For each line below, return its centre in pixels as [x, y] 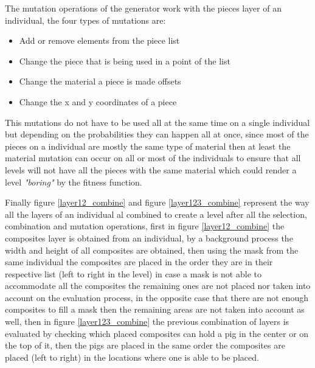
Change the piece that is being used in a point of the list [125, 61]
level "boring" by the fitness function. [74, 182]
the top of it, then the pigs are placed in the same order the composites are [145, 345]
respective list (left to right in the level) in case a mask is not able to [133, 273]
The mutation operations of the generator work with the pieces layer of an [143, 8]
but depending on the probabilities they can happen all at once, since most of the [157, 134]
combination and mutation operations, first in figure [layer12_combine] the [145, 226]
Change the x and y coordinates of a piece [98, 101]
